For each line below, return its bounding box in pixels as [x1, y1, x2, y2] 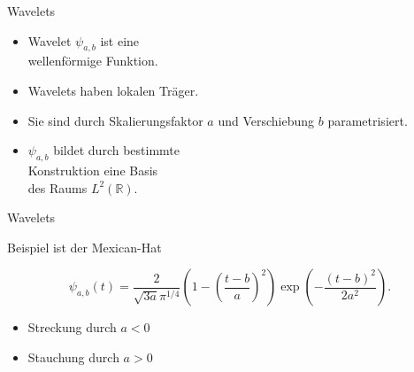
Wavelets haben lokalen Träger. [27, 81, 199, 99]
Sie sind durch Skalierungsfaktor [27, 111, 203, 129]
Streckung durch [27, 318, 117, 337]
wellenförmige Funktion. [27, 51, 158, 70]
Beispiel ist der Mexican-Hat [7, 237, 162, 256]
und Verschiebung [218, 111, 315, 129]
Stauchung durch [27, 347, 119, 366]
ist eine [100, 31, 140, 50]
